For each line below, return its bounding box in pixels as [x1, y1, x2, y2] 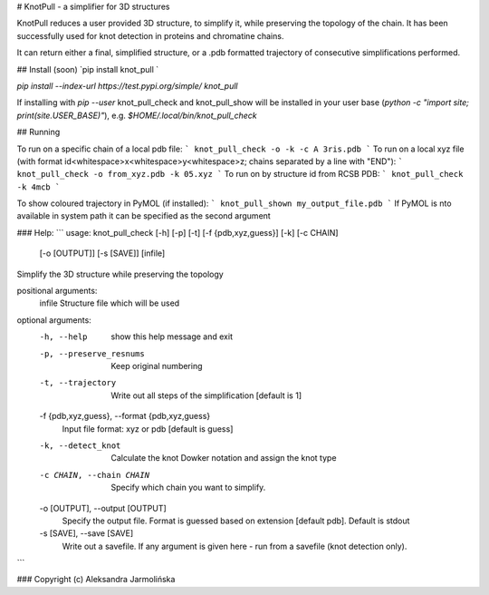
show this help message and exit [110, 331, 233, 342]
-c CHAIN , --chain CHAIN [39, 470, 149, 480]
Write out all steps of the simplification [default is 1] [110, 390, 302, 401]
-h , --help [39, 332, 88, 342]
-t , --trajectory [39, 377, 117, 388]
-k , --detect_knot [39, 440, 121, 451]
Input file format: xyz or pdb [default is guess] [62, 423, 234, 434]
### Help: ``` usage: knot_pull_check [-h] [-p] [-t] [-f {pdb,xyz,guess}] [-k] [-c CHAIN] [16, 227, 339, 238]
